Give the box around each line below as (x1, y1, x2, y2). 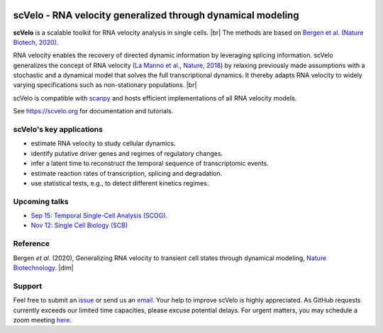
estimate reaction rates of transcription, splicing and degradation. (30, 169, 223, 177)
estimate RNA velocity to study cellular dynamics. (30, 139, 176, 148)
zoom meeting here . (13, 315, 72, 324)
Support (13, 281, 43, 290)
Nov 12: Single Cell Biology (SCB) (30, 221, 128, 230)
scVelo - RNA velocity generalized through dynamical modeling (13, 9, 299, 21)
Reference (13, 239, 50, 249)
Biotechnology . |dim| (13, 264, 74, 272)
